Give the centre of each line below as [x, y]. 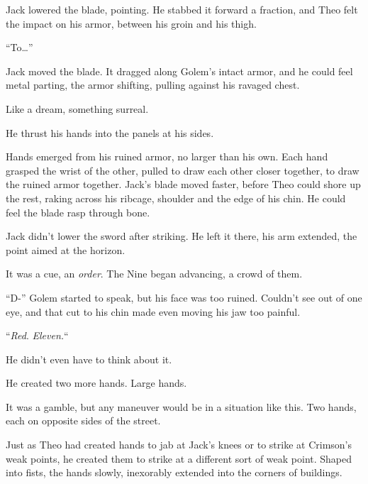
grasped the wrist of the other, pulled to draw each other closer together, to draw [183, 170]
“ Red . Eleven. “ [37, 335]
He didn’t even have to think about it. [89, 359]
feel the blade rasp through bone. [78, 212]
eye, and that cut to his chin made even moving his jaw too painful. [153, 311]
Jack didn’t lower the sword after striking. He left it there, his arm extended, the [182, 236]
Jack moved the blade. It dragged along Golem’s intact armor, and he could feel [179, 71]
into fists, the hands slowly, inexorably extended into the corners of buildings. [174, 472]
